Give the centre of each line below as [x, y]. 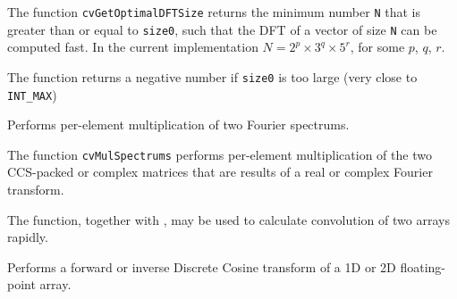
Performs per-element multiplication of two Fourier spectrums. [178, 125]
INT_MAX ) [32, 94]
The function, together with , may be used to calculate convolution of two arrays [228, 219]
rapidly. [28, 237]
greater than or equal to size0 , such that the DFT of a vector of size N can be [222, 29]
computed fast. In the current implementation [133, 47]
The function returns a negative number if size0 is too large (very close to [212, 76]
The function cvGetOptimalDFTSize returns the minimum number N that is [214, 12]
